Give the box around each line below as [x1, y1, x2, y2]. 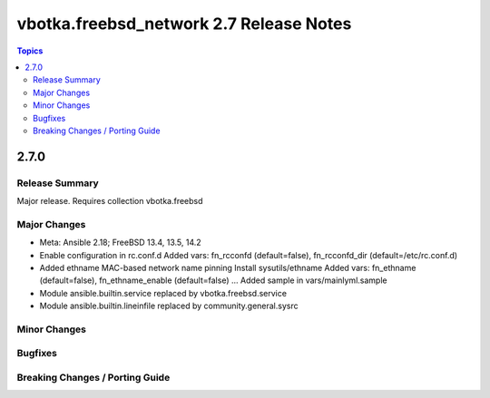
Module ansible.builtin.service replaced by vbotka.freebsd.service [39, 287, 288, 298]
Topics [16, 45, 44, 56]
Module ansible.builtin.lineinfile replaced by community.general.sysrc [39, 300, 299, 312]
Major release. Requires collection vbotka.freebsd [16, 196, 203, 207]
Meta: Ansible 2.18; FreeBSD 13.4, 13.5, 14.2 [39, 237, 201, 248]
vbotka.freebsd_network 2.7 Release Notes [16, 14, 352, 34]
